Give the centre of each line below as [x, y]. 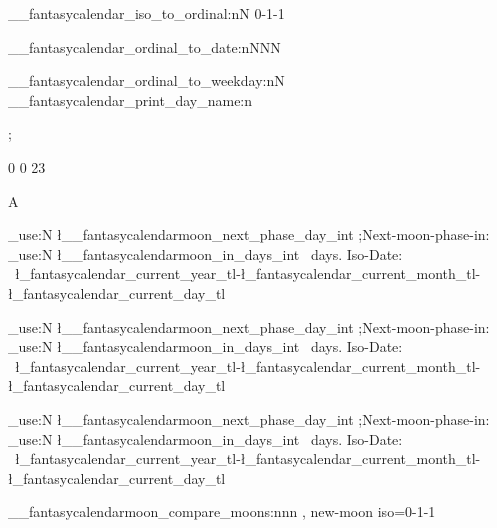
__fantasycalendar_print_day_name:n [130, 99]
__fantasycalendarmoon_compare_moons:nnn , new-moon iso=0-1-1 [222, 511]
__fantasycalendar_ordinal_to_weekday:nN [146, 80]
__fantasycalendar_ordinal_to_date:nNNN [144, 46]
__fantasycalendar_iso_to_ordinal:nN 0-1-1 [146, 13]
